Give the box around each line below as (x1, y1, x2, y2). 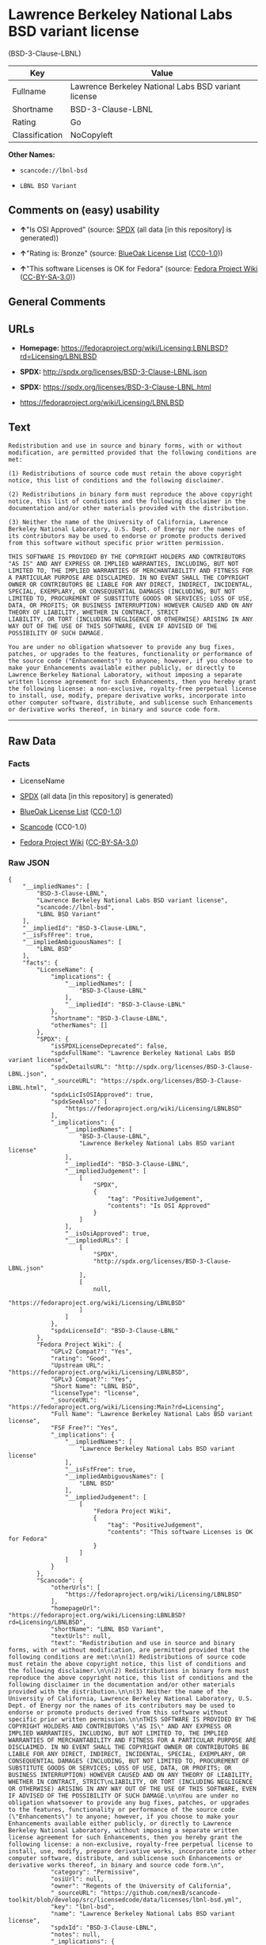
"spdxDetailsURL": (50, 1063, 112, 1071)
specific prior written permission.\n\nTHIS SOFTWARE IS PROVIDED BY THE (8, 1715, 257, 1723)
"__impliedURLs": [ (64, 1236, 129, 1245)
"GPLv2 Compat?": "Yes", (50, 1347, 133, 1356)
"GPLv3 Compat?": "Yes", (50, 1375, 133, 1383)
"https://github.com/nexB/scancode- (100, 1889, 222, 1897)
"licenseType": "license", (50, 1389, 140, 1397)
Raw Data (8, 735, 57, 748)
